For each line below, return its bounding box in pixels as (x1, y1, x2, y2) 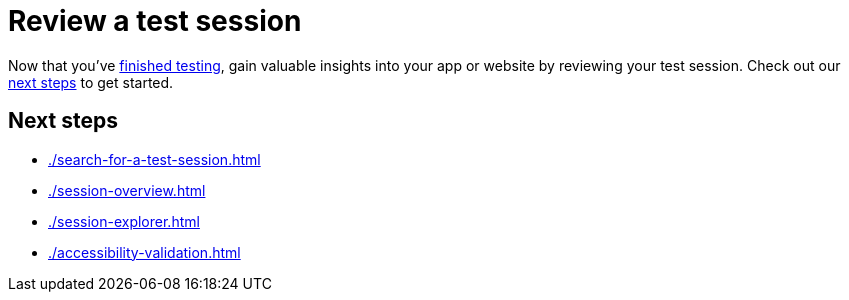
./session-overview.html (48, 181, 206, 199)
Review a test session (8, 4, 302, 38)
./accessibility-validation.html (48, 243, 241, 261)
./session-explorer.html (48, 212, 200, 230)
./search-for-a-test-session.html (48, 150, 261, 168)
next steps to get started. (8, 73, 174, 91)
